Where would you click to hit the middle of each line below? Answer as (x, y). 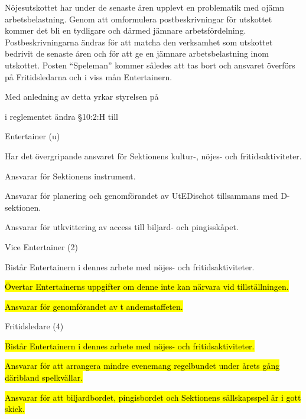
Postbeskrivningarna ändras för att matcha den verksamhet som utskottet (139, 42)
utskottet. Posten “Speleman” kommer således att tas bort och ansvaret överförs (150, 65)
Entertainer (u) (32, 136)
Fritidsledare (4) (34, 326)
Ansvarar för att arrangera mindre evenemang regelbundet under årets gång (142, 366)
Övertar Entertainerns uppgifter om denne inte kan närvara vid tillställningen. (147, 287)
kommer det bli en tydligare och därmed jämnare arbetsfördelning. (126, 30)
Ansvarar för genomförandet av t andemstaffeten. (94, 306)
